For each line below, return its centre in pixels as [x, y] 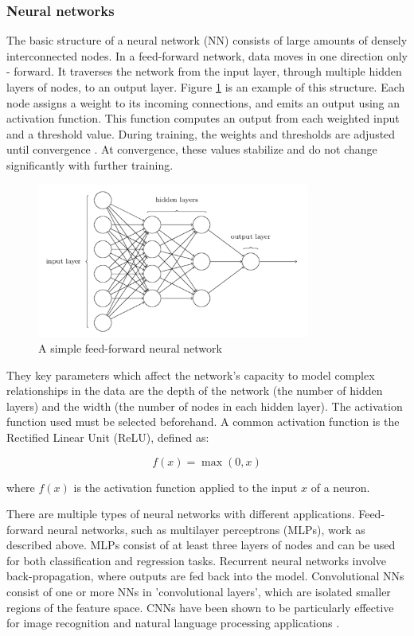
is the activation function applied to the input [186, 487]
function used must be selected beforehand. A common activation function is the [203, 421]
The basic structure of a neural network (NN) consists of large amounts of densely [207, 40]
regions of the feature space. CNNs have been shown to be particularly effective [200, 607]
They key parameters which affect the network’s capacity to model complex [191, 375]
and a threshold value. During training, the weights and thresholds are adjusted [201, 133]
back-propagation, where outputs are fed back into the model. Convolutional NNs [205, 576]
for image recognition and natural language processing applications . [173, 623]
